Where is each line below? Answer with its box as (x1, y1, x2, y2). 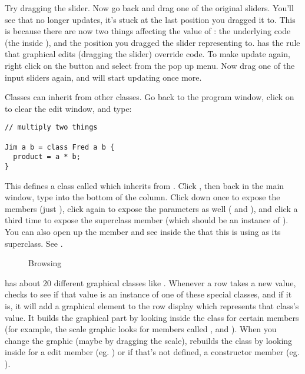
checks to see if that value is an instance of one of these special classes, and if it (5, 288, 292, 300)
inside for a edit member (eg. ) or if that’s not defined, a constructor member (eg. (5, 346, 300, 358)
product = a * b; (13, 153, 81, 161)
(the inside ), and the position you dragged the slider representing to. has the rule (5, 36, 300, 48)
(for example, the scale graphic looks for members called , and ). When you (5, 323, 277, 335)
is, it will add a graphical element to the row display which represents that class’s (5, 299, 299, 312)
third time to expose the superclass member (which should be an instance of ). (5, 214, 289, 226)
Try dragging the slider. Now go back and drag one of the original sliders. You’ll (5, 2, 294, 14)
